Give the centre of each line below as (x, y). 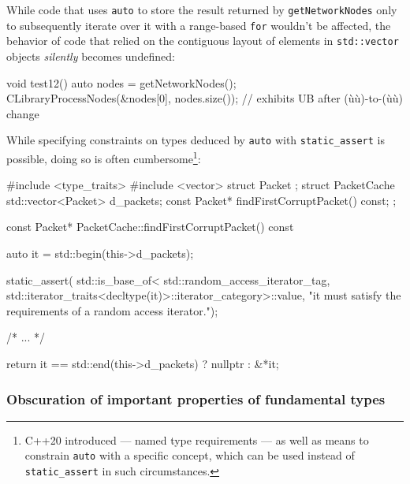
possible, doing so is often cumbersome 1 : (104, 157)
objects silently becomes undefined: (91, 56)
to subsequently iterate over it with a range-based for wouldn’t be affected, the (199, 25)
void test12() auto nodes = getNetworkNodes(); (121, 82)
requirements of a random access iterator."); (112, 310)
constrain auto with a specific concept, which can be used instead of (190, 455)
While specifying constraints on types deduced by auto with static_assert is (196, 140)
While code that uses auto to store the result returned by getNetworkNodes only (202, 9)
